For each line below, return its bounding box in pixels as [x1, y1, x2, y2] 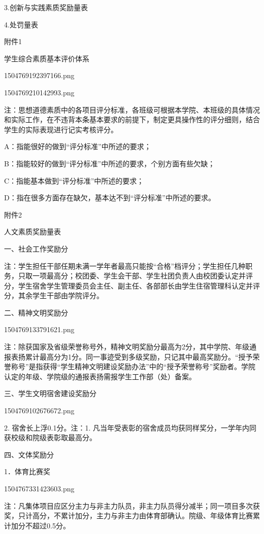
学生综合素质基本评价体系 [4, 53, 89, 63]
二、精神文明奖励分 [4, 307, 68, 317]
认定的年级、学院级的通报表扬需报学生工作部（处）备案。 [4, 371, 196, 381]
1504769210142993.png [4, 87, 75, 97]
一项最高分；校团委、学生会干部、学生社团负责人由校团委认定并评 [32, 270, 253, 281]
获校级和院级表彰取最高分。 [4, 432, 96, 443]
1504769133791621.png [4, 324, 75, 335]
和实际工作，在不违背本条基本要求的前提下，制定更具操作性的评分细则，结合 [4, 114, 260, 125]
